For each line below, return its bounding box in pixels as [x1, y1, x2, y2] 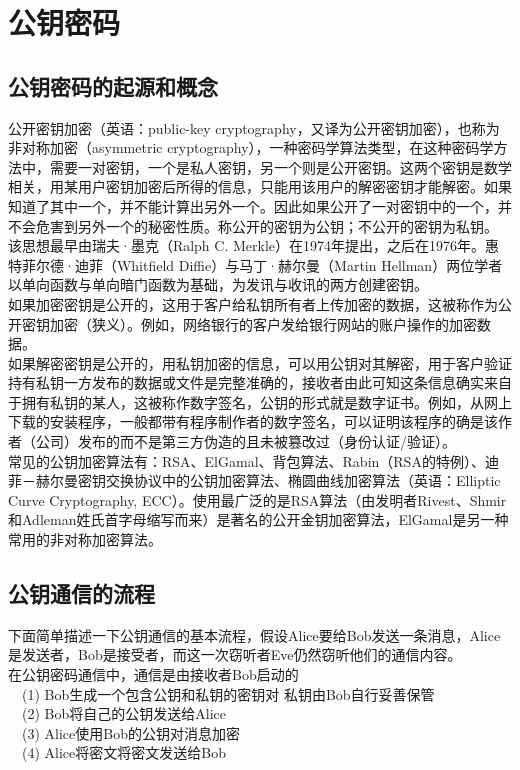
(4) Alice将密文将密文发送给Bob [21, 742, 226, 763]
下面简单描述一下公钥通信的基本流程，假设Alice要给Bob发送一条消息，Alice [8, 624, 501, 645]
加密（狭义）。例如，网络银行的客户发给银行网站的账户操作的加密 [49, 313, 477, 334]
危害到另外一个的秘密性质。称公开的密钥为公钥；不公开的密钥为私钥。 [35, 215, 498, 236]
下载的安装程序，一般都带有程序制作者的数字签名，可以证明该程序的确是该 [8, 411, 498, 432]
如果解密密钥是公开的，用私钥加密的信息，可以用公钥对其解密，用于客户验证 [8, 352, 512, 373]
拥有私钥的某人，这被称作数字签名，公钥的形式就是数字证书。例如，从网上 [21, 391, 512, 412]
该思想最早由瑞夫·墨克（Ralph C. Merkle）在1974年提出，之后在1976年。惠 [8, 235, 500, 256]
